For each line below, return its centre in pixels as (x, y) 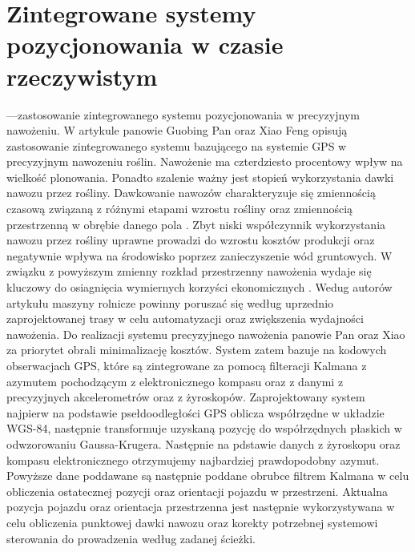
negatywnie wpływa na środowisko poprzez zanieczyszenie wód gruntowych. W (199, 255)
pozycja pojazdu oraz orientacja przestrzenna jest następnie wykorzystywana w (201, 507)
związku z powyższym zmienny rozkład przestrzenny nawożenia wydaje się (189, 271)
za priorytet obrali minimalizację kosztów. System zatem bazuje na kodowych (197, 350)
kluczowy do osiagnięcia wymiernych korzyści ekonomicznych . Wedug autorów (199, 287)
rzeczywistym (82, 76)
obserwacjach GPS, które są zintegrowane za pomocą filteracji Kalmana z (187, 365)
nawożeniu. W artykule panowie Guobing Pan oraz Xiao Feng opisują (177, 130)
